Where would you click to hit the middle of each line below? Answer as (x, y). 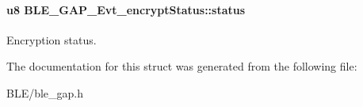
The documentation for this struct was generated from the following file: (182, 66)
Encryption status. (52, 39)
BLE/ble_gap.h (45, 92)
